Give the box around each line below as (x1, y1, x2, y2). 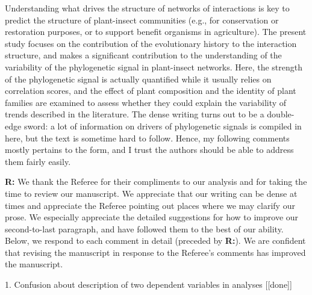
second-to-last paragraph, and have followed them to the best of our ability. (5, 222, 284, 235)
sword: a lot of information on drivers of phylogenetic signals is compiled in (23, 119, 302, 132)
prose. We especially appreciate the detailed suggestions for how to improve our (5, 211, 299, 223)
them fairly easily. (5, 155, 71, 167)
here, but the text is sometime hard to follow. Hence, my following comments (5, 131, 290, 144)
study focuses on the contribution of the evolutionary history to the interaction (5, 37, 297, 49)
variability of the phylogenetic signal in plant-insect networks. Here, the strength (5, 60, 302, 73)
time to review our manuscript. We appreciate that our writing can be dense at (5, 187, 298, 199)
